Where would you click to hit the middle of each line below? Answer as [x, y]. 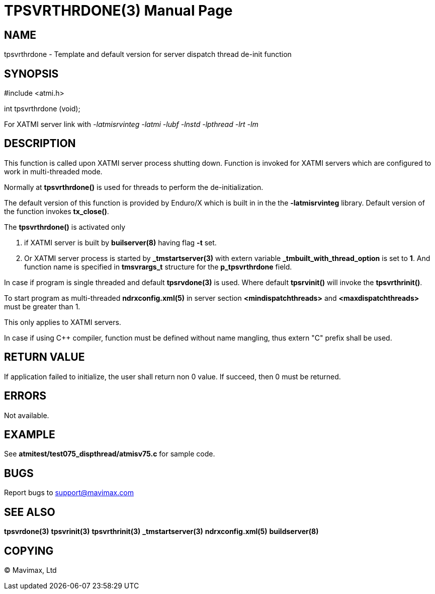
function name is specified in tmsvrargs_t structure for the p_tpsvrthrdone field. [158, 267]
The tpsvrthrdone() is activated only [65, 227]
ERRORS [25, 396]
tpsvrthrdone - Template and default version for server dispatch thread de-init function [148, 54]
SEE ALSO [30, 512]
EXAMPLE [30, 434]
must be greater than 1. [42, 306]
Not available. [27, 415]
